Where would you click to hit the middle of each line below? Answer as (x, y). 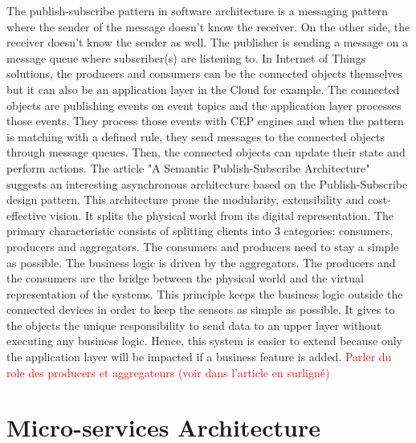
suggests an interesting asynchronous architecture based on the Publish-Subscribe (207, 183)
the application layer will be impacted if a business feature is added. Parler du (199, 357)
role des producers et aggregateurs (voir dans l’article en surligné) (168, 372)
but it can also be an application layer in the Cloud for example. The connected (203, 89)
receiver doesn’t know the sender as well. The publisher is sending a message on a (208, 42)
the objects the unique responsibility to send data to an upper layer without (194, 325)
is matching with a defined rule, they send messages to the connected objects (196, 136)
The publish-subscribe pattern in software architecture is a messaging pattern (197, 10)
